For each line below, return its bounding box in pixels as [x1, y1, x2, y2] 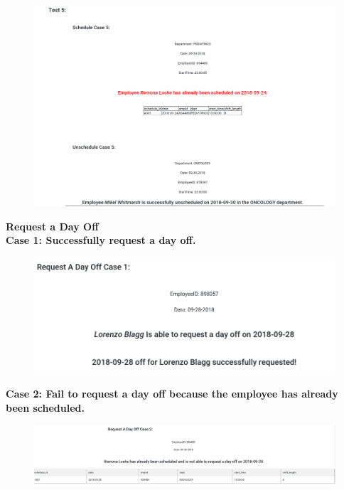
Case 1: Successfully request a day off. [6, 233, 196, 247]
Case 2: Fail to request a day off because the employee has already [6, 386, 338, 401]
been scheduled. [6, 400, 85, 415]
